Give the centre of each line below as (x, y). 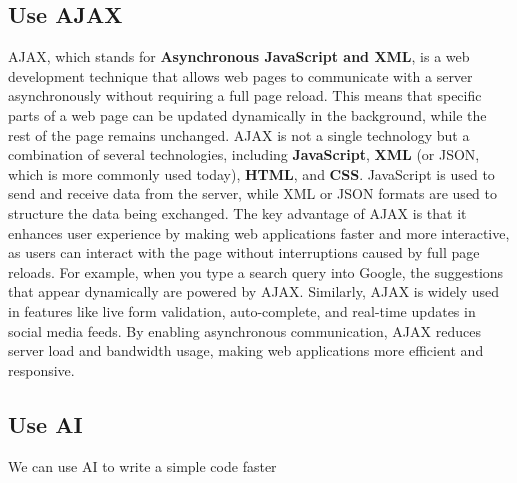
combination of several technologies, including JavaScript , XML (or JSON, (244, 154)
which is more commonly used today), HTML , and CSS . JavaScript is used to (251, 173)
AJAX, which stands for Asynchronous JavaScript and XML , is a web (239, 56)
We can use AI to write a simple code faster (142, 465)
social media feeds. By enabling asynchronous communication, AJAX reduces (244, 330)
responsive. (41, 369)
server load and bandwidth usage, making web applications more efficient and (246, 350)
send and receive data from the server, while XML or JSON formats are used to (252, 193)
